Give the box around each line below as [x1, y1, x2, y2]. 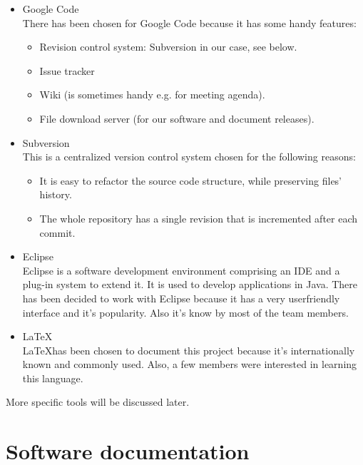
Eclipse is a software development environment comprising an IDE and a [22, 262, 340, 277]
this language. [22, 370, 83, 385]
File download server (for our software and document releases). [39, 111, 315, 126]
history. [39, 187, 72, 202]
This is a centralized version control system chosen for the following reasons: [22, 149, 356, 164]
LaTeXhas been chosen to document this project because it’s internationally [22, 342, 355, 357]
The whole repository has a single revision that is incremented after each [39, 210, 358, 225]
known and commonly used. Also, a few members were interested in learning [22, 357, 357, 372]
